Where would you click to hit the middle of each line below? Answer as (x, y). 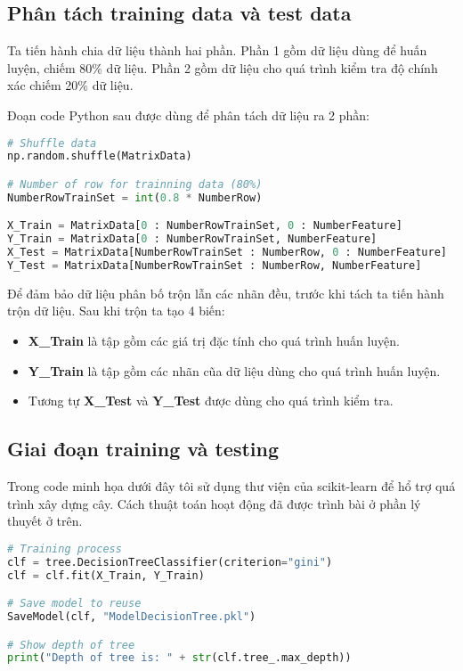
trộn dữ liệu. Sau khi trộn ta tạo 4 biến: (116, 311)
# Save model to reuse (74, 604)
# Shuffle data (52, 143)
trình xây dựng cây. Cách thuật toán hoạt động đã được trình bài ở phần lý (214, 503)
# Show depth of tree (71, 645)
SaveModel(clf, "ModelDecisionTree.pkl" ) (132, 617)
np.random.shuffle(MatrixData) (100, 156)
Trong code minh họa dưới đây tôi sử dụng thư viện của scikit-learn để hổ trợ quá (231, 486)
